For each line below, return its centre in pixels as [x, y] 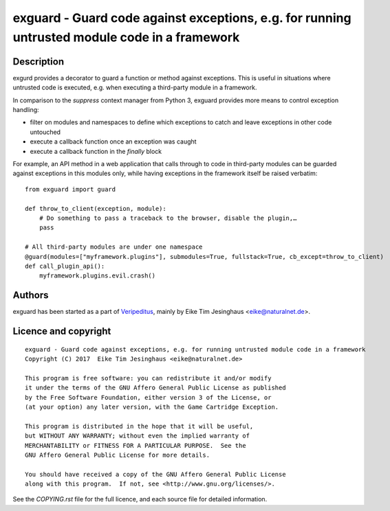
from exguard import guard [71, 189]
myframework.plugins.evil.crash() [97, 276]
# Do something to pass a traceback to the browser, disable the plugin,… [168, 218]
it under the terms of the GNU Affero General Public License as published [155, 388]
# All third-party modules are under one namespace [114, 247]
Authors [31, 295]
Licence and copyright [62, 331]
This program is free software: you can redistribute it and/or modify [148, 378]
